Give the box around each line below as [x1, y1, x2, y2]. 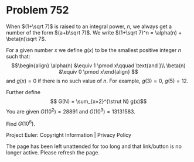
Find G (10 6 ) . [6, 119, 35, 127]
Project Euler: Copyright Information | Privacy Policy [6, 132, 132, 139]
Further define [6, 88, 41, 95]
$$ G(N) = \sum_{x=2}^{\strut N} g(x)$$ [50, 98, 147, 105]
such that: [6, 53, 30, 60]
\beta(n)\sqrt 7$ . [6, 35, 46, 42]
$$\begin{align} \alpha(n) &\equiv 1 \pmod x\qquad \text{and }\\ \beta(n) [11, 62, 186, 69]
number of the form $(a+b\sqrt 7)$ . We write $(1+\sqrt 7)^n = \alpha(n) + [6, 29, 182, 36]
